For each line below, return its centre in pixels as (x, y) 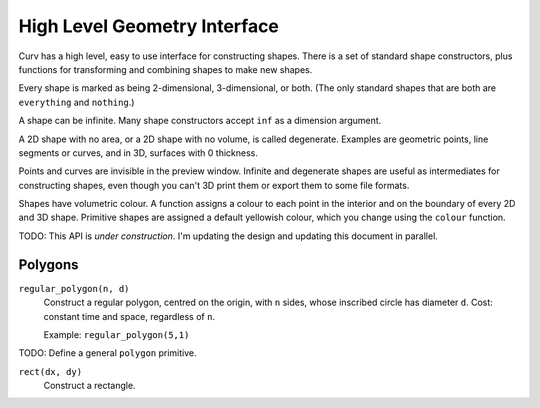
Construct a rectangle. (89, 386)
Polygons (48, 264)
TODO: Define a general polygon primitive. (107, 353)
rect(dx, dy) (50, 371)
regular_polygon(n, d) (74, 288)
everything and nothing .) (76, 102)
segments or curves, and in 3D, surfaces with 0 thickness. (138, 152)
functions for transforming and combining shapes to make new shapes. (165, 69)
